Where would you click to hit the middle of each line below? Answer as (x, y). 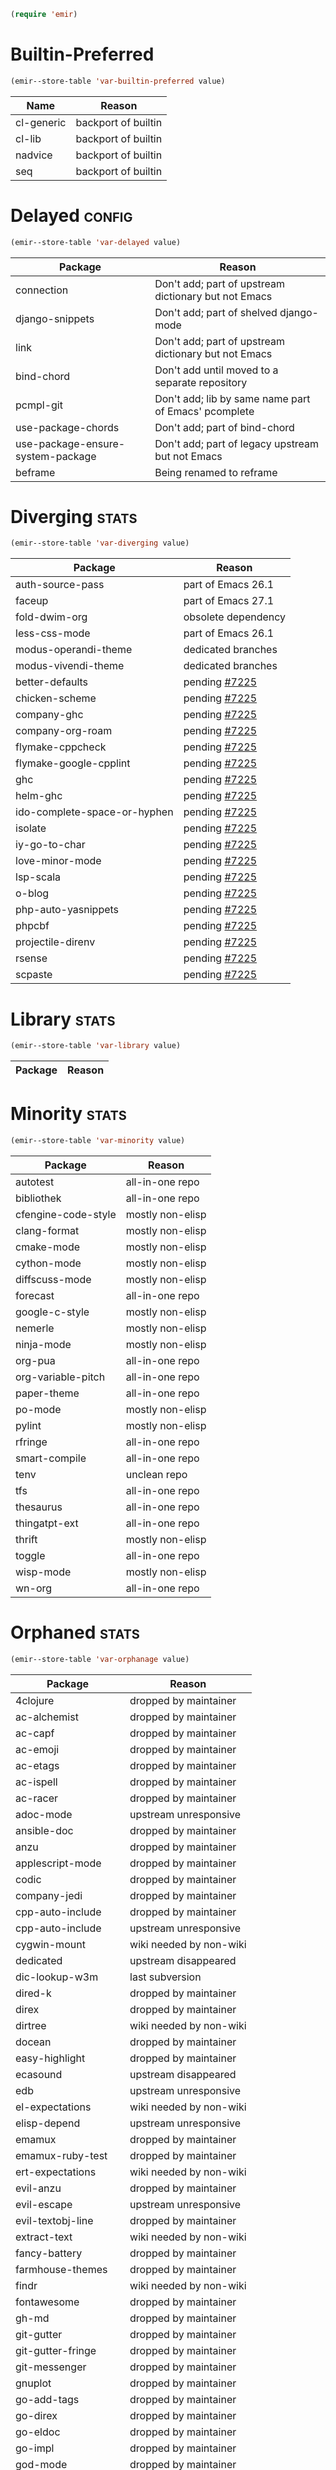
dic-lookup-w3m (57, 1977)
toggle (30, 1555)
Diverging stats (74, 516)
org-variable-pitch (60, 1377)
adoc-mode (44, 1814)
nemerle (35, 1328)
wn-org (34, 1588)
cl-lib (28, 138)
